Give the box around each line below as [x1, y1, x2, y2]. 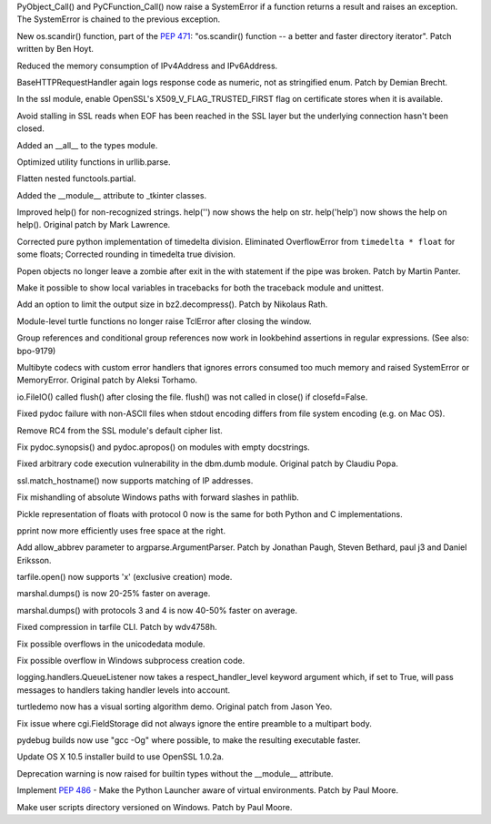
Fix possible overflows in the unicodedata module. [16, 638, 205, 649]
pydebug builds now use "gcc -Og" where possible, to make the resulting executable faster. [16, 734, 361, 746]
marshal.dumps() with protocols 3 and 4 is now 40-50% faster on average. [16, 605, 298, 615]
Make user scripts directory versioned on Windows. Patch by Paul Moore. [16, 801, 293, 812]
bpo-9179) [16, 345, 56, 356]
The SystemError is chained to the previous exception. [16, 14, 221, 25]
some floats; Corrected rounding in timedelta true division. [16, 249, 235, 259]
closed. [16, 123, 45, 134]
